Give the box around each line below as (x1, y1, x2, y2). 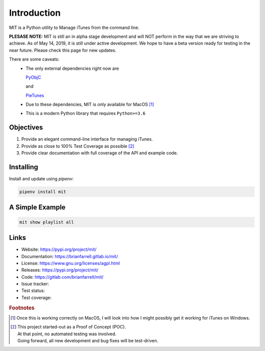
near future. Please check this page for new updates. (9, 47, 117, 53)
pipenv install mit (19, 189, 66, 195)
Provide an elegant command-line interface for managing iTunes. (21, 136, 153, 142)
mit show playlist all (19, 219, 74, 225)
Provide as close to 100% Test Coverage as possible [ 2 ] (21, 143, 134, 149)
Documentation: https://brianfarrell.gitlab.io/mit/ (21, 253, 118, 259)
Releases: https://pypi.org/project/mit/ (21, 267, 99, 273)
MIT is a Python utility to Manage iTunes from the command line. (9, 25, 140, 30)
